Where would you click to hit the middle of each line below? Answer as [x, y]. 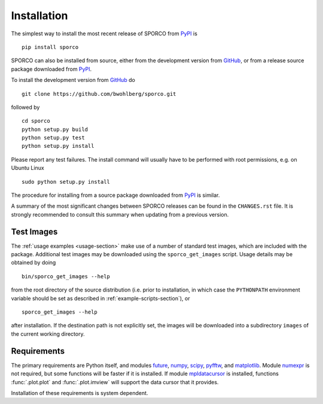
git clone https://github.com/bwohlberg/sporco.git [99, 94]
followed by [25, 107]
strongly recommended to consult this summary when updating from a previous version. [120, 214]
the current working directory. [48, 334]
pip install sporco [50, 47]
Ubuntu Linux [28, 168]
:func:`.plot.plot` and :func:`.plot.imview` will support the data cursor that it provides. [115, 382]
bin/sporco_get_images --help [66, 276]
